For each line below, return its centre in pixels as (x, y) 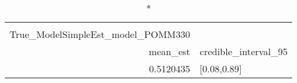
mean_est (169, 51)
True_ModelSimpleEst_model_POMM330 (100, 34)
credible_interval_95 (244, 51)
